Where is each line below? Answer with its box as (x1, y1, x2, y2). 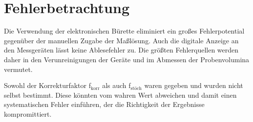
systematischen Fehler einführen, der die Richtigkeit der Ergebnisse (4, 99, 205, 109)
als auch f (102, 80, 131, 90)
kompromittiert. (4, 108, 52, 119)
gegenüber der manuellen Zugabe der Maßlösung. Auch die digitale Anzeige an (4, 35, 239, 45)
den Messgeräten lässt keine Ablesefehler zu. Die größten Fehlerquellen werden (4, 45, 239, 55)
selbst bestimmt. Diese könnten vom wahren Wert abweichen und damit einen (4, 89, 237, 100)
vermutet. (4, 64, 33, 74)
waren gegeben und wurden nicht (144, 80, 243, 90)
